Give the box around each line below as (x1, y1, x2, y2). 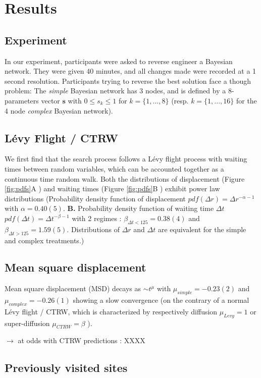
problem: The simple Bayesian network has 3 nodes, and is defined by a (5, 85, 226, 96)
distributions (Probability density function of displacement (5, 193, 186, 203)
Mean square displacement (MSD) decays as (5, 283, 141, 294)
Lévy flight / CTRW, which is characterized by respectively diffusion (5, 306, 218, 316)
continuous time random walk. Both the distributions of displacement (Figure (5, 173, 245, 184)
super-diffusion (5, 317, 50, 328)
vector (41, 95, 60, 105)
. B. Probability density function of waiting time (63, 203, 214, 213)
